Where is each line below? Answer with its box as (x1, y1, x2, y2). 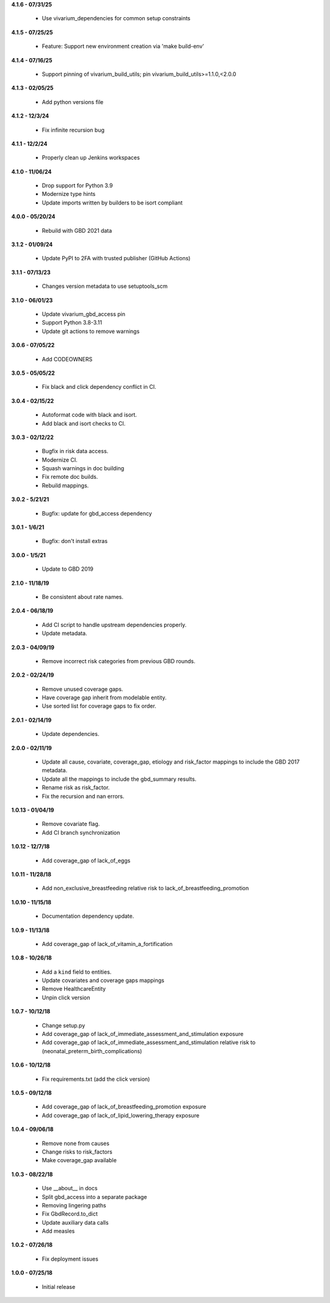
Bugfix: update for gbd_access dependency (42, 509, 152, 517)
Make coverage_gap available (42, 1157, 117, 1164)
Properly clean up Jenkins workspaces (42, 154, 140, 162)
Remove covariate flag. (42, 820, 100, 828)
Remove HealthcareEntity (42, 985, 106, 993)
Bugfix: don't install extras (42, 538, 108, 545)
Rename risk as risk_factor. (42, 784, 110, 791)
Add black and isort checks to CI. (42, 419, 126, 427)
